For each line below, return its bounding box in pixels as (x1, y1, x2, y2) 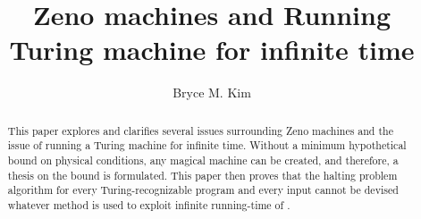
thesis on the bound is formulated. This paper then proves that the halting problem (7, 167, 398, 182)
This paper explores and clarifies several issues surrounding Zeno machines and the (7, 122, 393, 138)
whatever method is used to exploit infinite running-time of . (7, 197, 290, 212)
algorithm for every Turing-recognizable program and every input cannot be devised (7, 182, 399, 198)
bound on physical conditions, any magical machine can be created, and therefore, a (7, 153, 399, 168)
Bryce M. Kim (173, 83, 251, 102)
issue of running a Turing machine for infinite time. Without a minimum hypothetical (7, 138, 407, 153)
